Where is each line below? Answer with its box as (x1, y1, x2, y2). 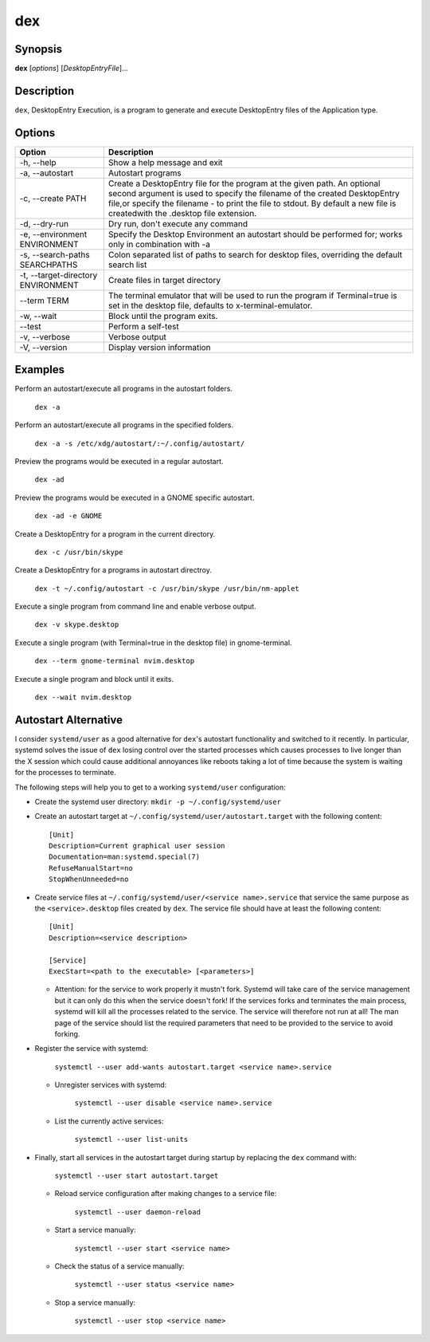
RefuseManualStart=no (49, 864, 133, 872)
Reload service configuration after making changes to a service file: (54, 1189, 277, 1198)
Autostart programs (107, 167, 182, 179)
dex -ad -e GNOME (34, 511, 103, 521)
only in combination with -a (107, 238, 211, 250)
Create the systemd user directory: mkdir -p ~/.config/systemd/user (34, 797, 282, 806)
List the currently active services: (54, 1116, 164, 1126)
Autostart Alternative (14, 713, 123, 726)
